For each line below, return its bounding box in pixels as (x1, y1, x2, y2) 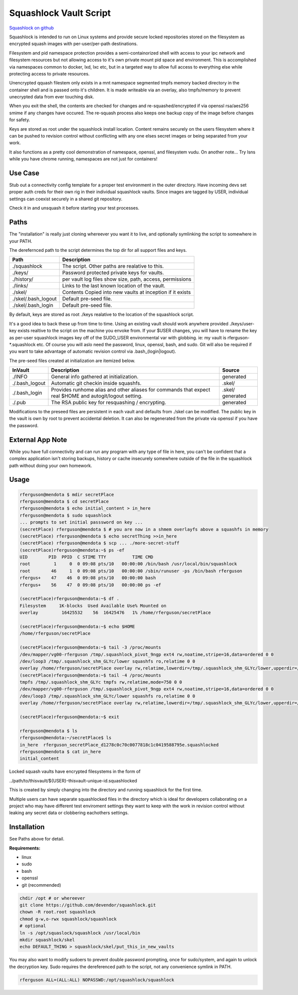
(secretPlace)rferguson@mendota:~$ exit (19, 714, 119, 720)
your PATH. (9, 238, 32, 244)
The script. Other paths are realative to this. (62, 263, 164, 270)
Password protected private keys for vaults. (62, 269, 164, 276)
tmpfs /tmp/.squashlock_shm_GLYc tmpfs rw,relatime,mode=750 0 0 (19, 680, 182, 685)
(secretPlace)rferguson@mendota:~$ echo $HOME (19, 623, 135, 629)
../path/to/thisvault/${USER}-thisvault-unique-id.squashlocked (9, 777, 138, 783)
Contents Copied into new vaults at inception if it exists (62, 289, 191, 296)
